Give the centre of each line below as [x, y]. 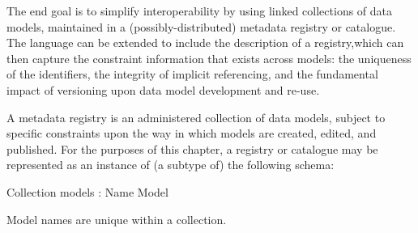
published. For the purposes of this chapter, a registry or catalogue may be [192, 148]
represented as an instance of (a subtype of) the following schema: [171, 165]
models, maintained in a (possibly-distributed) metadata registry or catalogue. [201, 26]
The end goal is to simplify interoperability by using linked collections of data [200, 11]
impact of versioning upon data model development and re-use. [163, 89]
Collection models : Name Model [87, 191]
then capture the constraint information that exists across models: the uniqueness [209, 58]
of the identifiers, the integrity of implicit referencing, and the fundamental [192, 74]
